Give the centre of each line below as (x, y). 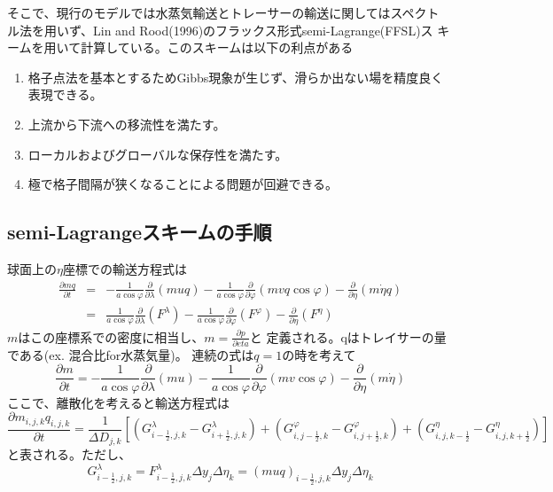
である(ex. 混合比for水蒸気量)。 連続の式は (131, 354)
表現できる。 (65, 94)
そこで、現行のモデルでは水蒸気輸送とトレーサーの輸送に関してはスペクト (223, 12)
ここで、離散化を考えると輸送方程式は (119, 402)
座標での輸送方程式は (125, 268)
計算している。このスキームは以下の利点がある (217, 47)
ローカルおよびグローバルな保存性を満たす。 (158, 154)
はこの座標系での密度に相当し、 (111, 336)
